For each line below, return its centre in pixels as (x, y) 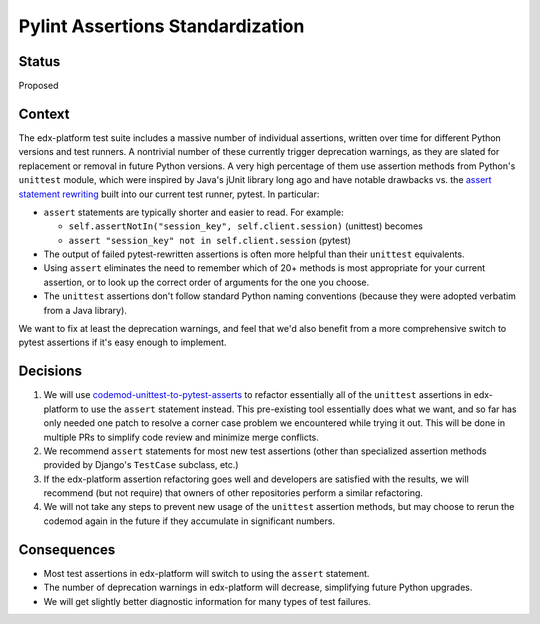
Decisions (50, 371)
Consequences (67, 549)
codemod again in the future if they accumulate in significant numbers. (189, 521)
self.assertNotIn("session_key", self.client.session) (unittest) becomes (246, 226)
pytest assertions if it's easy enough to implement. (122, 342)
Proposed (38, 86)
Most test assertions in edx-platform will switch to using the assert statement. (206, 573)
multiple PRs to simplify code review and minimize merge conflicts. (181, 437)
